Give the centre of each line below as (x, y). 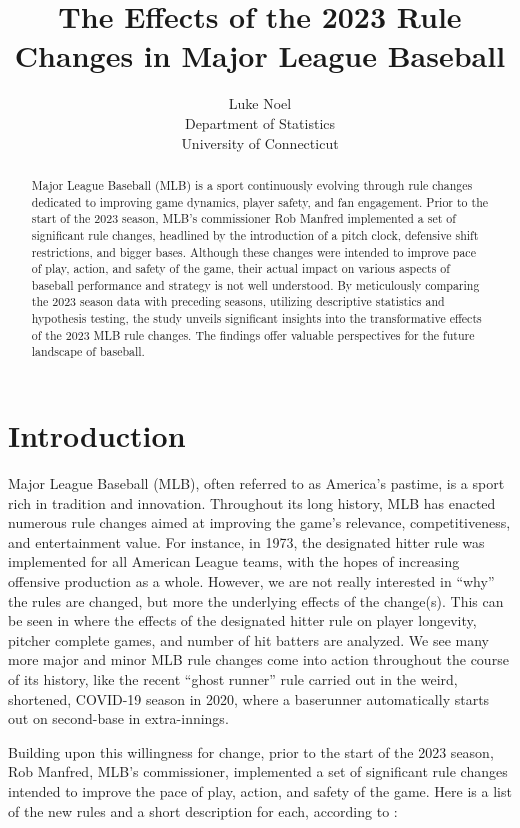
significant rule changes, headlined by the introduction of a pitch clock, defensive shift (255, 234)
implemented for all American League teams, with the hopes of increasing (234, 561)
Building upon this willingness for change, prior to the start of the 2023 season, (251, 751)
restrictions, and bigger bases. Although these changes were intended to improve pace (253, 251)
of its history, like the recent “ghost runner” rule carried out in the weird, (233, 678)
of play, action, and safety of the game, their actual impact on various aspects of (240, 268)
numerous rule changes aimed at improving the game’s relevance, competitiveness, (259, 522)
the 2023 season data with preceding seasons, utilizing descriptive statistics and (238, 301)
